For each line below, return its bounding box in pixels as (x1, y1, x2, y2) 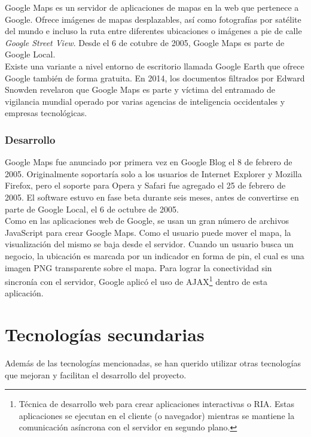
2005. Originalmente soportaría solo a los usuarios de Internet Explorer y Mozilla (5, 167, 302, 180)
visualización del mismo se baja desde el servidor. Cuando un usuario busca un (5, 238, 294, 250)
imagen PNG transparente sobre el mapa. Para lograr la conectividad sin (5, 261, 272, 274)
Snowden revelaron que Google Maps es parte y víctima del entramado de (5, 83, 275, 96)
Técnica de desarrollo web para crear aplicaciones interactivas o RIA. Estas (19, 397, 295, 410)
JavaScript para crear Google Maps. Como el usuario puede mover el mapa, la (5, 226, 291, 238)
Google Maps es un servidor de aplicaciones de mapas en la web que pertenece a (5, 1, 299, 13)
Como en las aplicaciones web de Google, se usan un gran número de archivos (5, 214, 289, 227)
